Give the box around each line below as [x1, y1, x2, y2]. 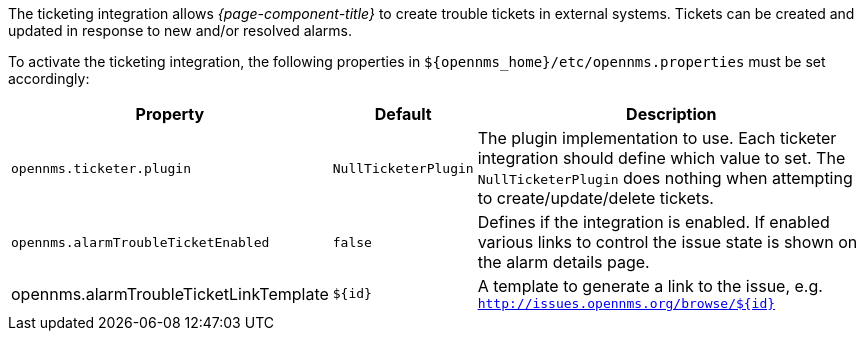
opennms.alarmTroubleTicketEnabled [11, 234, 270, 250]
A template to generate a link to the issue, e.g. [477, 276, 823, 296]
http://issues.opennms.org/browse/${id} [477, 296, 776, 311]
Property [135, 104, 205, 124]
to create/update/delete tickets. [477, 188, 714, 208]
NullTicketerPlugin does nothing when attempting [477, 168, 853, 188]
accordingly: [8, 70, 90, 87]
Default [374, 104, 432, 124]
